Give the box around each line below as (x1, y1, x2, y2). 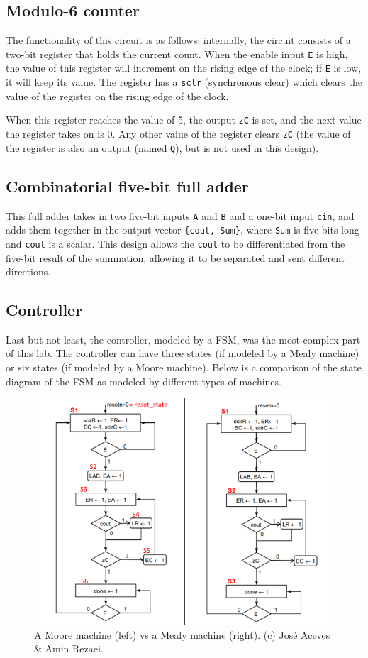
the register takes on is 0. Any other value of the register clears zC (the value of (6, 126, 351, 141)
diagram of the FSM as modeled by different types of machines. (6, 373, 281, 388)
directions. (6, 264, 51, 279)
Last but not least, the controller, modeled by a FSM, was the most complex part (6, 331, 361, 346)
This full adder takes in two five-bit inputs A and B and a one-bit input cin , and (6, 208, 355, 223)
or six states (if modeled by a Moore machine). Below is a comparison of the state (6, 360, 362, 375)
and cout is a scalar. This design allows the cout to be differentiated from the (6, 236, 345, 251)
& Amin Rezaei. (34, 641, 104, 656)
